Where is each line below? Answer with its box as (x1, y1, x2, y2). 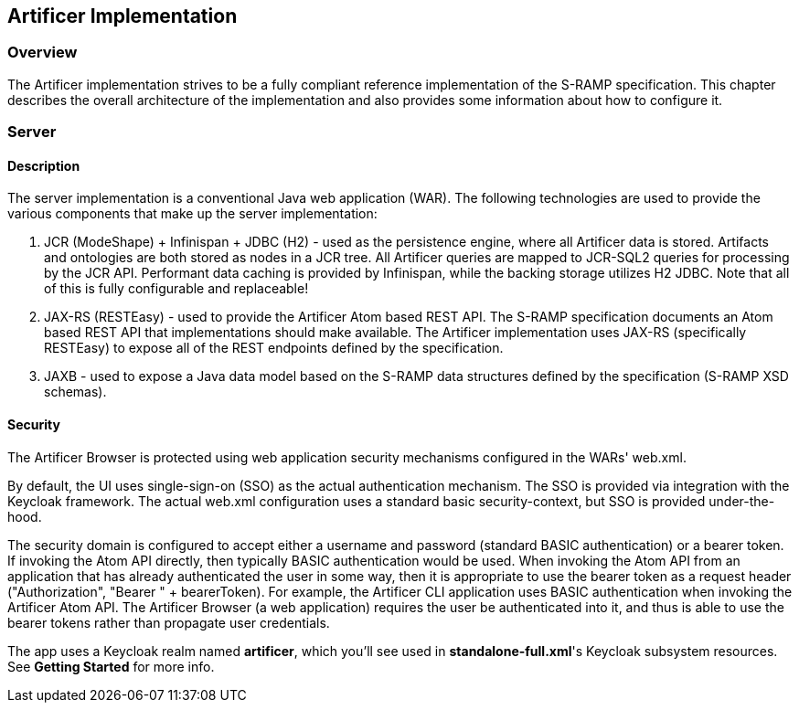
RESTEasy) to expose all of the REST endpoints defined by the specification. (44, 340, 504, 356)
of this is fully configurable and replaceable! (44, 281, 309, 297)
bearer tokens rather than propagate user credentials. (7, 614, 330, 631)
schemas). (44, 384, 107, 400)
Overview (7, 43, 78, 62)
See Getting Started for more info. (7, 658, 215, 674)
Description (7, 157, 80, 174)
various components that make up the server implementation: (7, 206, 378, 222)
